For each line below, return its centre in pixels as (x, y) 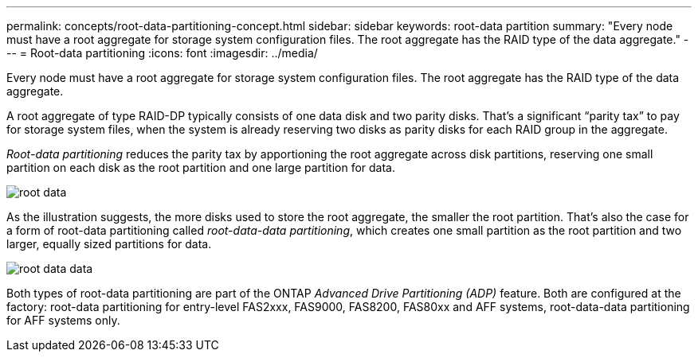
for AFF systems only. (63, 320)
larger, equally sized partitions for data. (109, 244)
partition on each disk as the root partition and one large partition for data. (201, 167)
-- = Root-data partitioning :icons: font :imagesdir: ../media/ (162, 53)
